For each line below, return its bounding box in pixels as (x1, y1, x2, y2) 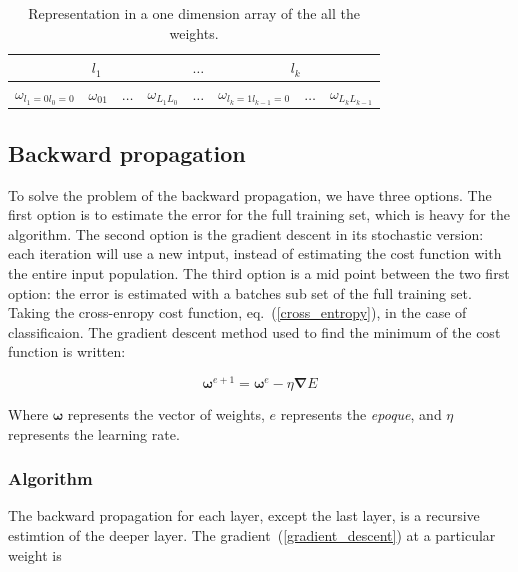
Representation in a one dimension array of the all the (28, 3, 360, 23)
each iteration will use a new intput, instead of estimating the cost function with (8, 243, 502, 264)
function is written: (8, 341, 126, 362)
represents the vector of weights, (67, 404, 265, 425)
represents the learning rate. (8, 423, 180, 444)
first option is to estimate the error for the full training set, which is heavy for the (8, 204, 510, 225)
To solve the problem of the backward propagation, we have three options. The (8, 184, 492, 205)
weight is (8, 544, 62, 565)
